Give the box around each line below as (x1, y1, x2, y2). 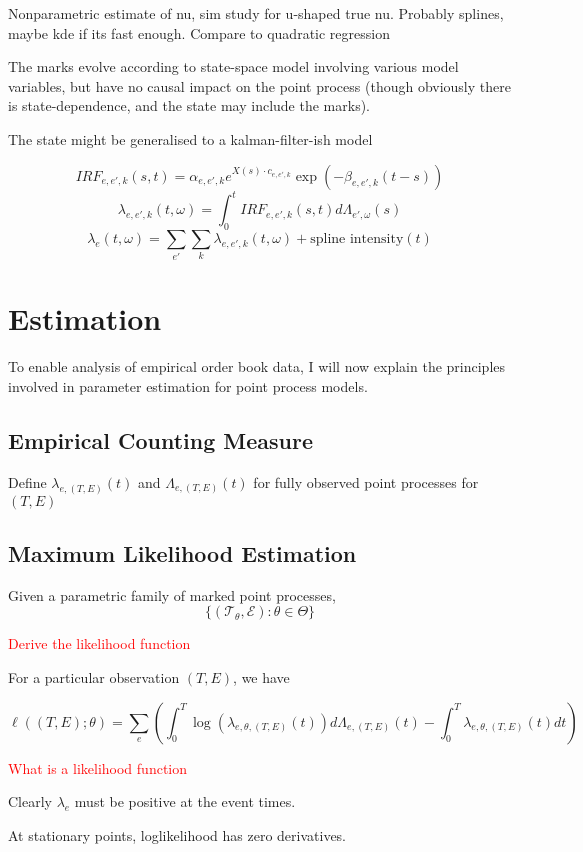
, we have (233, 666, 290, 687)
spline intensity (310, 231, 404, 246)
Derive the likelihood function (8, 633, 191, 654)
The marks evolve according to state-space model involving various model (8, 56, 459, 77)
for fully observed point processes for (253, 471, 479, 492)
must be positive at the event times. (74, 791, 296, 812)
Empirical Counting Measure (8, 424, 314, 455)
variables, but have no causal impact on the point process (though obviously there (8, 75, 511, 96)
